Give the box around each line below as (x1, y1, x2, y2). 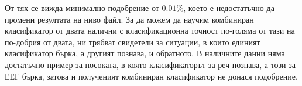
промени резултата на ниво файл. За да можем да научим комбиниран (5, 13, 254, 25)
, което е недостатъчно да (183, 2, 274, 13)
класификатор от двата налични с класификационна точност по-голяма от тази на (5, 24, 295, 37)
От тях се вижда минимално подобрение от (5, 2, 159, 13)
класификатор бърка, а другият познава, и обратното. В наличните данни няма (5, 47, 285, 59)
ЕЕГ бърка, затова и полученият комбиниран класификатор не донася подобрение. (5, 70, 298, 82)
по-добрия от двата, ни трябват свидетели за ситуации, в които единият (5, 35, 260, 48)
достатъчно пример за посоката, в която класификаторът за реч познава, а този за (5, 58, 296, 70)
